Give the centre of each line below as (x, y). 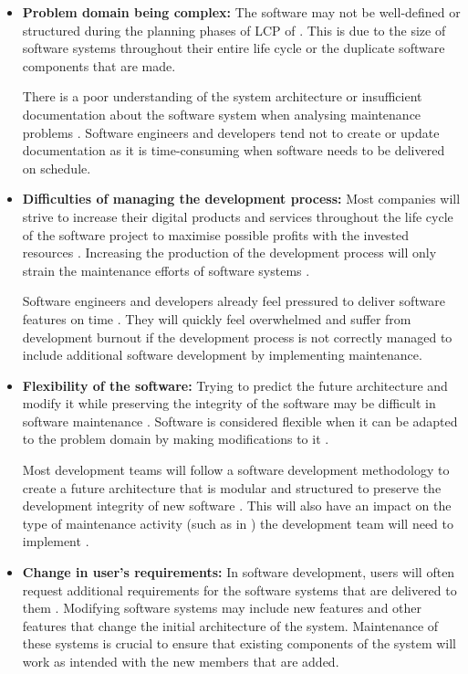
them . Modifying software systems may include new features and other (222, 608)
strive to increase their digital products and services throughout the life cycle (238, 216)
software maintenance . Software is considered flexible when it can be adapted (240, 421)
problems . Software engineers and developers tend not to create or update (231, 132)
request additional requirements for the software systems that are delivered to (239, 590)
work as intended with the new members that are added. (181, 661)
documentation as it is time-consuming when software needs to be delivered (234, 150)
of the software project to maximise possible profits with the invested (216, 234)
